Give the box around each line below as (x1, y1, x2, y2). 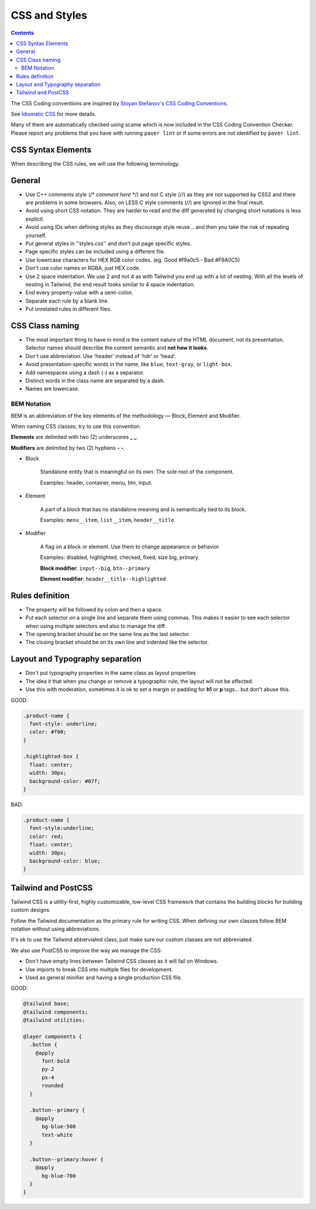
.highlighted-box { (23, 753, 79, 760)
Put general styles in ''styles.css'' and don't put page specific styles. (25, 240, 192, 247)
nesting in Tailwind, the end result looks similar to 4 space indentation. (25, 281, 195, 288)
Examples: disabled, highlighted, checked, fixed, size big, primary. (40, 554, 200, 561)
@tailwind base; (23, 1001, 70, 1007)
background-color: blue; (29, 857, 101, 864)
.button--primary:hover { (29, 1156, 104, 1163)
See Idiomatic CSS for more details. (11, 111, 97, 118)
